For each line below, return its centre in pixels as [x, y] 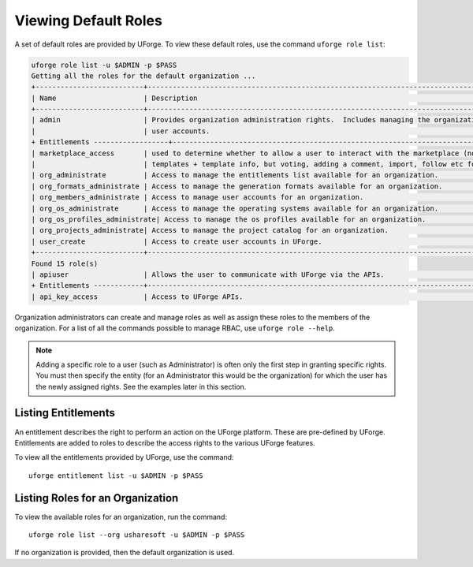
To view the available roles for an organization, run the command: [121, 517]
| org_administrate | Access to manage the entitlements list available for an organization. [235, 175]
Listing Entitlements [65, 413]
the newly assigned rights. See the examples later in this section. [141, 386]
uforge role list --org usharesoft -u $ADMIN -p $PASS [137, 535]
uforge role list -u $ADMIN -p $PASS [104, 65]
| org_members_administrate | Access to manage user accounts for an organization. [197, 198]
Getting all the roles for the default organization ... [143, 76]
